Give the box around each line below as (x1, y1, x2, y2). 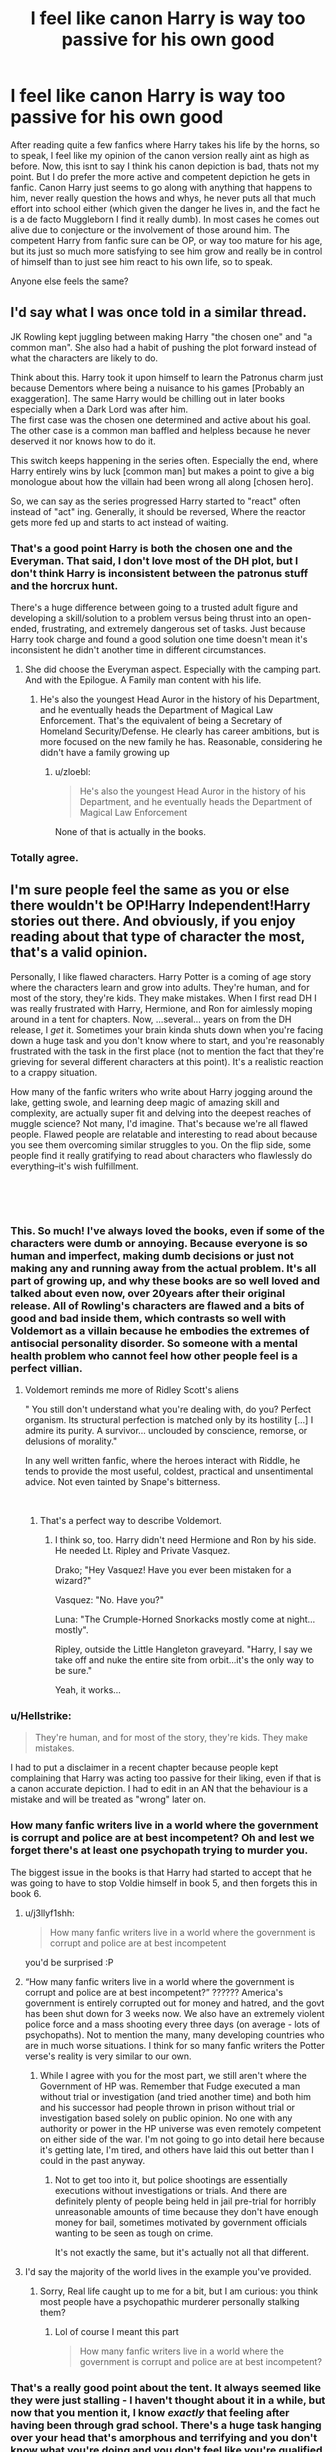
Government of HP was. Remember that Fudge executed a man (39, 2080, 301, 2092)
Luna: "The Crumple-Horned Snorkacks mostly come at (54, 1613, 285, 1626)
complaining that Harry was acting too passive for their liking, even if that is (10, 1772, 322, 1784)
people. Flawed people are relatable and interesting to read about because (10, 1128, 318, 1140)
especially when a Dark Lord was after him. (10, 403, 189, 415)
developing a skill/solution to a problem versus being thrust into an (10, 612, 285, 624)
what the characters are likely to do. (10, 352, 158, 364)
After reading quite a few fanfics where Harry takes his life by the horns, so (10, 138, 320, 151)
